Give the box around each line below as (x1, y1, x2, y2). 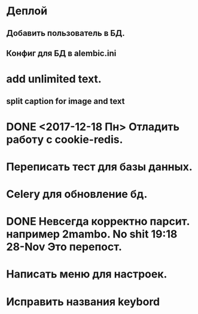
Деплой (6, 4, 48, 18)
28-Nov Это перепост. (6, 240, 123, 254)
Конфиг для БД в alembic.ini (6, 48, 117, 58)
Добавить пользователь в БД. (6, 28, 126, 38)
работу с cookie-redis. (6, 133, 123, 146)
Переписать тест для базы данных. (6, 160, 193, 173)
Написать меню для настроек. (6, 267, 167, 281)
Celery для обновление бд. (6, 187, 148, 201)
